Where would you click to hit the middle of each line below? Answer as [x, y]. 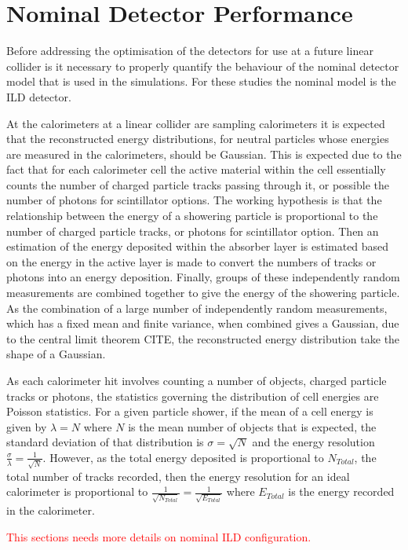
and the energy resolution [313, 442]
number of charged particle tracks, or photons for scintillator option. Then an [193, 231]
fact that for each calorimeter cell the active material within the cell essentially [196, 169]
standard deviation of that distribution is [105, 442]
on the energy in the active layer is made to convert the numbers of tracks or [191, 261]
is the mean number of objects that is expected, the [252, 426]
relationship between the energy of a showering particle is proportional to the [192, 216]
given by [27, 426]
